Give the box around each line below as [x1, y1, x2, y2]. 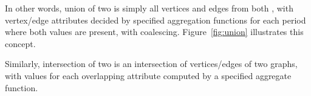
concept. [5, 37, 36, 50]
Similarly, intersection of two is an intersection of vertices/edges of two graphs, [5, 57, 298, 70]
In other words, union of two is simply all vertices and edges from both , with [5, 2, 293, 14]
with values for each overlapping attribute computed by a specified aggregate [5, 69, 292, 82]
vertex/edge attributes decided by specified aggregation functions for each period [5, 13, 306, 26]
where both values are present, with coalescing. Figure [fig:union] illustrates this [5, 25, 304, 38]
